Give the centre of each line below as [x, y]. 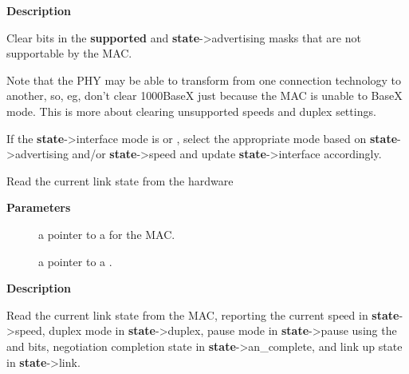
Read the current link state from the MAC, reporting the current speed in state [203, 314]
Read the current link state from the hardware [120, 180]
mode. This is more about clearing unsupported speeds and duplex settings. [191, 111]
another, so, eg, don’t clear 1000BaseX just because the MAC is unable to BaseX [204, 95]
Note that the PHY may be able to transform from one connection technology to [204, 80]
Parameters [39, 207]
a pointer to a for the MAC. [107, 234]
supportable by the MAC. [69, 53]
